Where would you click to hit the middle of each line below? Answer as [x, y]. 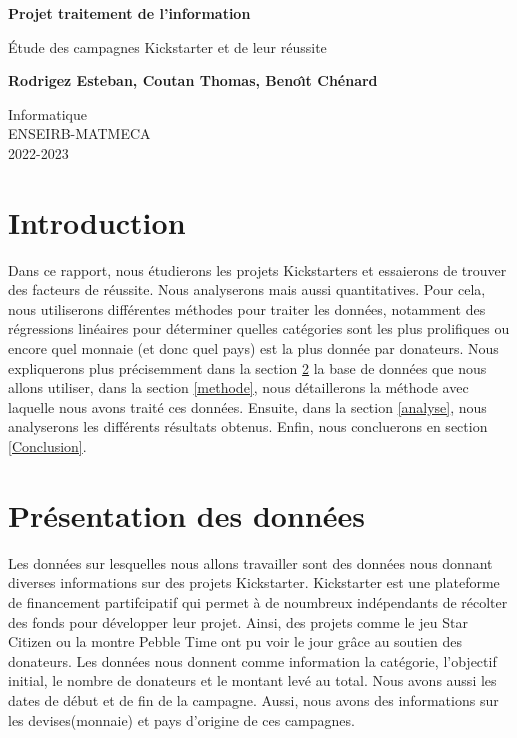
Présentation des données [186, 514]
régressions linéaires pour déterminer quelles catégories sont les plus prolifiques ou [259, 328]
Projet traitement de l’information [129, 13]
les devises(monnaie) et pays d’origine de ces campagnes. [181, 719]
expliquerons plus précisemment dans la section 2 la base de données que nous [247, 367]
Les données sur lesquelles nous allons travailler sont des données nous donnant [250, 562]
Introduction [97, 221]
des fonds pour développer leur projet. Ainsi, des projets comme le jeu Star [238, 621]
